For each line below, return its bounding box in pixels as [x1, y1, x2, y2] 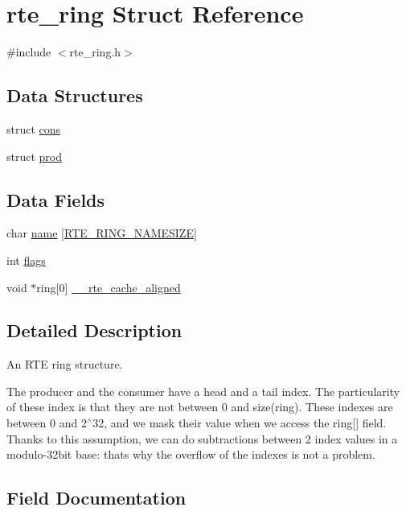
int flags [6, 251, 46, 268]
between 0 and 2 [6, 414, 87, 431]
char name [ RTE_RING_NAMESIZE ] [6, 225, 197, 241]
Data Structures [6, 83, 143, 108]
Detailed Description [6, 318, 182, 343]
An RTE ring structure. [6, 356, 123, 373]
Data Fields [6, 187, 105, 212]
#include [6, 43, 51, 60]
